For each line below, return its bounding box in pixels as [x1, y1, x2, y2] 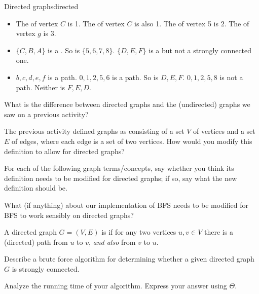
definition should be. [4, 182, 67, 193]
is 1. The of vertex [67, 18, 125, 28]
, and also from [88, 236, 136, 247]
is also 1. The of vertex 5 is [134, 18, 218, 28]
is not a [219, 71, 243, 82]
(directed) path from [4, 236, 68, 247]
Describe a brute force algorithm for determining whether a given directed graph [4, 253, 254, 264]
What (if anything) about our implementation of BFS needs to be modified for [4, 199, 249, 210]
